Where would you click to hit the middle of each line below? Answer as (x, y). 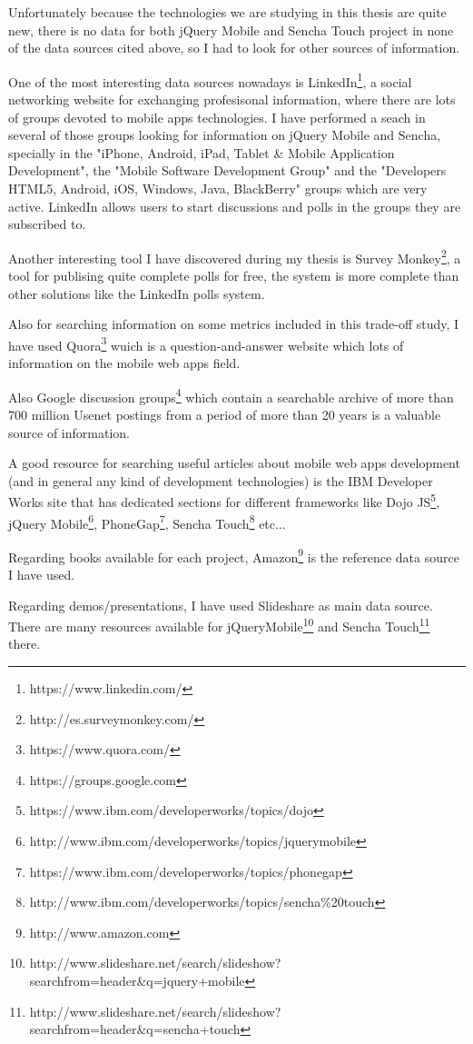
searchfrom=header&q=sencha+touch (135, 1029)
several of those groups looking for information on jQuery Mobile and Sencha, (225, 135)
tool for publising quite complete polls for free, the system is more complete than (234, 276)
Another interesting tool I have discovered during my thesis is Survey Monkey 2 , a (235, 256)
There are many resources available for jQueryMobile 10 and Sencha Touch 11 (219, 625)
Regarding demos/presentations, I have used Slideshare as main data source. (221, 605)
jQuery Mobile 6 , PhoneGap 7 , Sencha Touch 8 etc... (147, 522)
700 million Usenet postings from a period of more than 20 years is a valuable (225, 414)
